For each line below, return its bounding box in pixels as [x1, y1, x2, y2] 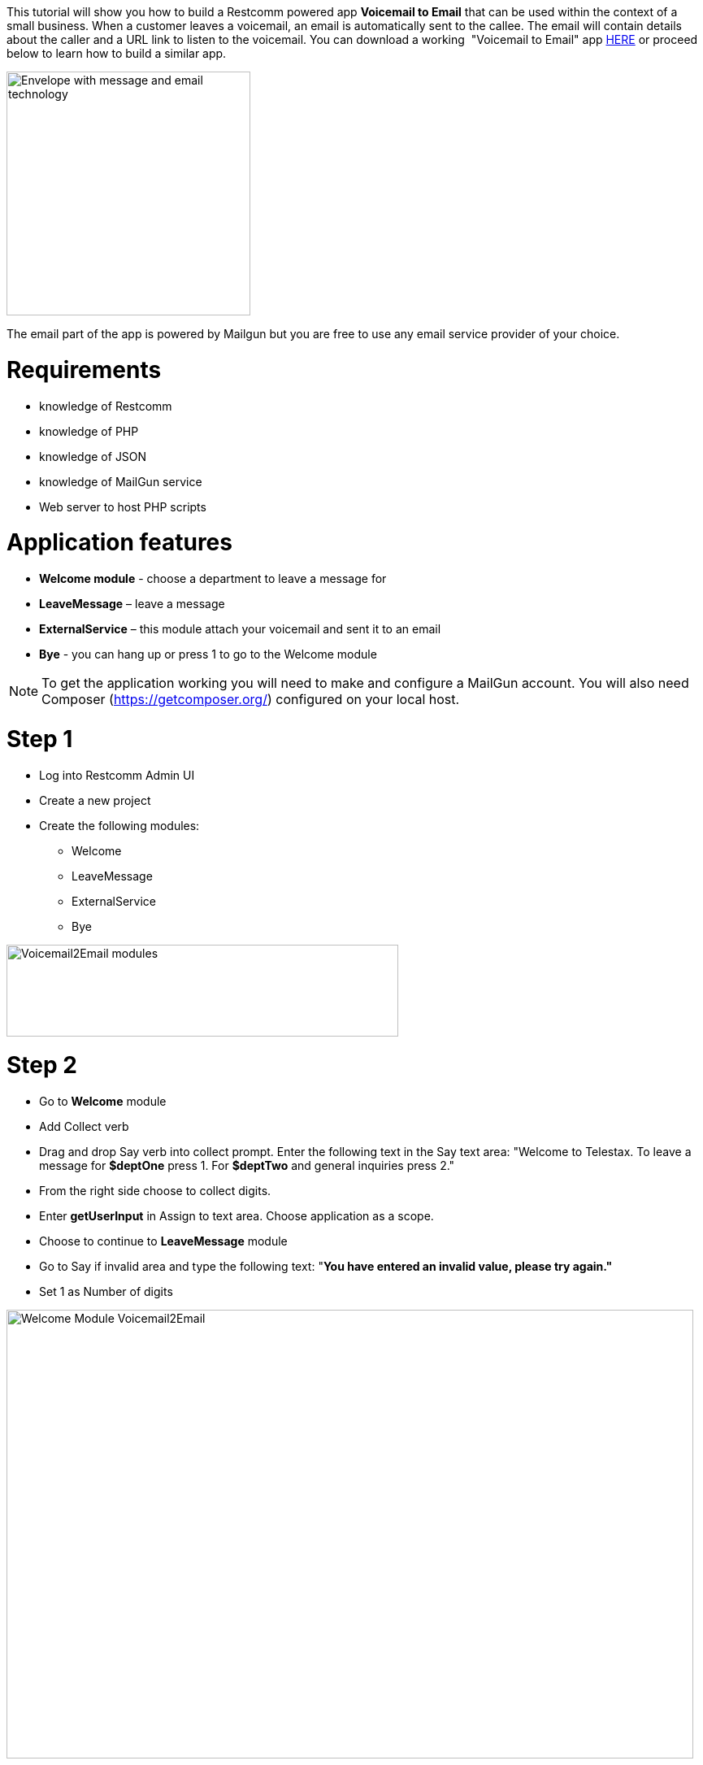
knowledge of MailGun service [39, 474, 202, 489]
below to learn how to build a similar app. [7, 46, 227, 60]
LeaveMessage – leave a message [39, 597, 225, 611]
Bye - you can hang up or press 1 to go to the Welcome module [39, 647, 377, 661]
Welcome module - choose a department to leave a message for [39, 572, 387, 585]
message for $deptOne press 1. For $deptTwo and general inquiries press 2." [39, 1159, 455, 1172]
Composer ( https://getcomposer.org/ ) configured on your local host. [41, 691, 460, 707]
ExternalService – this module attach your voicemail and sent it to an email [39, 622, 441, 636]
